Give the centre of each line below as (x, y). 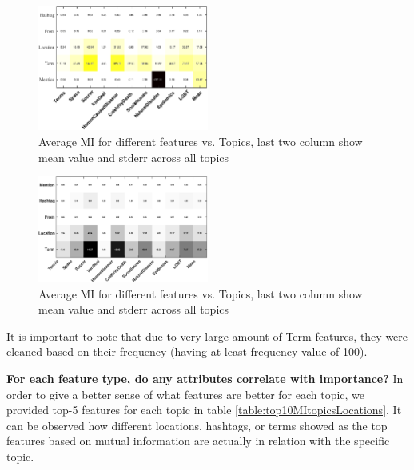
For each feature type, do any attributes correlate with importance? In (205, 379)
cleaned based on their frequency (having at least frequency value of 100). (187, 352)
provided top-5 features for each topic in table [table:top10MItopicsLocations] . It (204, 410)
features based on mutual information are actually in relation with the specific (198, 441)
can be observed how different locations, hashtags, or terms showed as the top (197, 425)
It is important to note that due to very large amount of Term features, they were (207, 336)
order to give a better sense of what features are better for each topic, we (186, 394)
